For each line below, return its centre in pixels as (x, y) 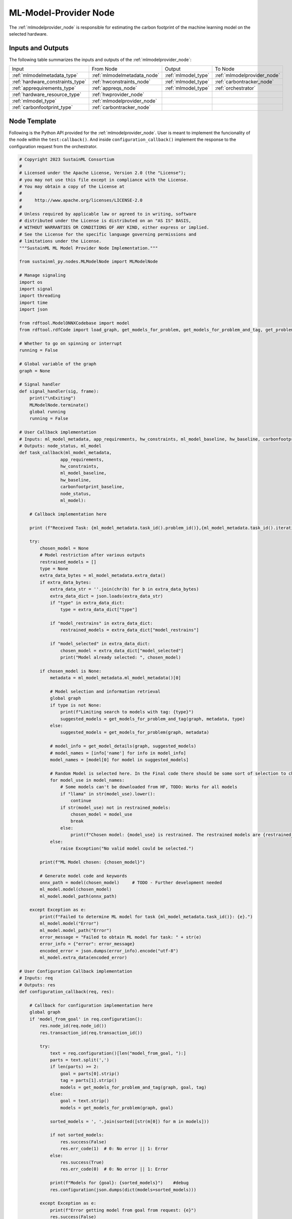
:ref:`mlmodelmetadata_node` (126, 76)
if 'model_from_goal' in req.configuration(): (86, 1019)
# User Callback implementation (58, 432)
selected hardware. (28, 34)
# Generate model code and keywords (83, 876)
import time (34, 303)
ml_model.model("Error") (69, 924)
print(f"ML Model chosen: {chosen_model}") (92, 862)
